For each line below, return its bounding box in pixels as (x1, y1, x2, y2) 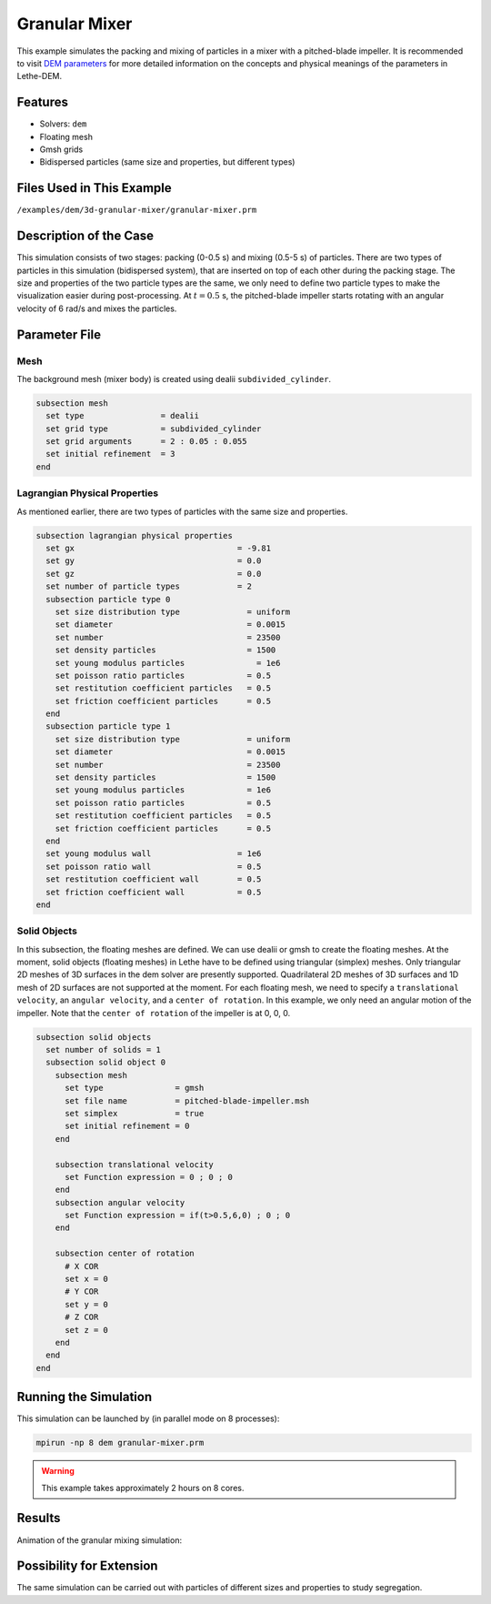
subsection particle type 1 (45, 721, 171, 731)
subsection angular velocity (55, 1197, 185, 1207)
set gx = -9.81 (45, 542, 272, 553)
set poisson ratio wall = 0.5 (45, 861, 262, 872)
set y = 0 (65, 1299, 109, 1309)
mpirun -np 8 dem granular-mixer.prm (35, 1438, 205, 1448)
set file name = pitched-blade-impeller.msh (65, 1095, 310, 1105)
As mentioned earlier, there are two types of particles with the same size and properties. (16, 506, 348, 517)
